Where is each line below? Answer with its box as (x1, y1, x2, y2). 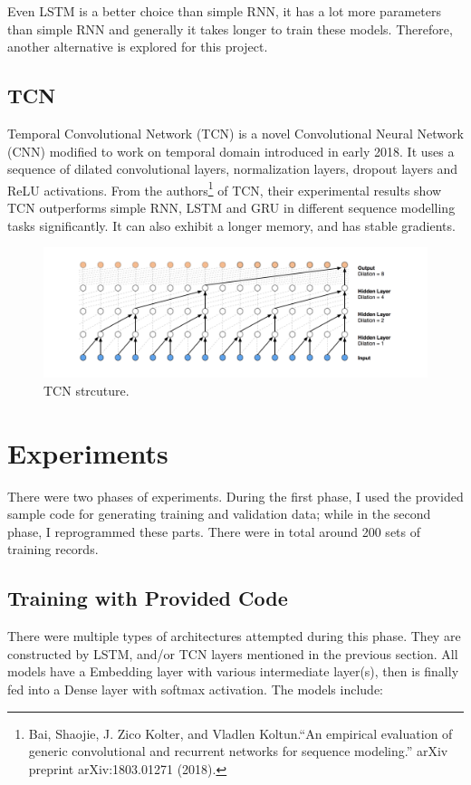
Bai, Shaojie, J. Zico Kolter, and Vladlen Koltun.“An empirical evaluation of (28, 723, 453, 742)
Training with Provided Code (7, 584, 288, 612)
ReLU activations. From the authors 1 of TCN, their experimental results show (7, 177, 442, 199)
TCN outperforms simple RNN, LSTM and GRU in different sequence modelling (7, 198, 456, 217)
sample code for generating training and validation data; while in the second (7, 504, 431, 523)
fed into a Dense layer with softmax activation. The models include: (7, 679, 384, 698)
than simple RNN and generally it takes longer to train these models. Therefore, (7, 19, 453, 38)
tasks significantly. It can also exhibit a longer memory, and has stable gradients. (7, 215, 456, 235)
